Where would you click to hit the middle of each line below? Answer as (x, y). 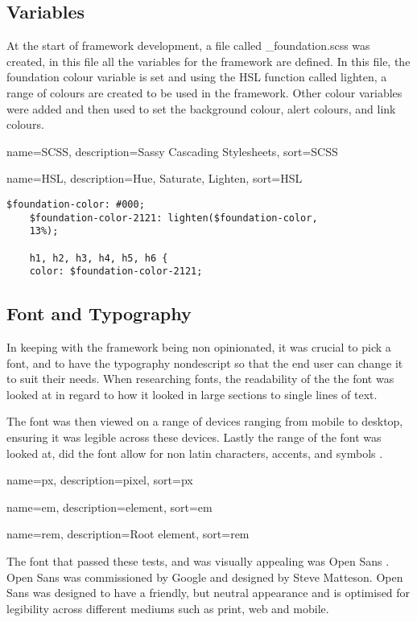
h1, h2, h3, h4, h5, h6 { (99, 258)
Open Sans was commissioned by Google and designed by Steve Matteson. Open (205, 577)
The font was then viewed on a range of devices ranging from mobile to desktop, (205, 421)
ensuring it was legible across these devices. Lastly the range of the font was (194, 437)
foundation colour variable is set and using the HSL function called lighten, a (197, 77)
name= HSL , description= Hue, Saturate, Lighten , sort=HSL (155, 178)
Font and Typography (99, 313)
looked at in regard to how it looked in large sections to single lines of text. (192, 394)
